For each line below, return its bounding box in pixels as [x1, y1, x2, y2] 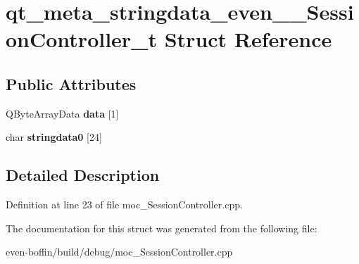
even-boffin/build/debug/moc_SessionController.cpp [6, 244, 233, 259]
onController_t [6, 25, 157, 54]
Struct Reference [164, 25, 332, 54]
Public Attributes [6, 73, 137, 94]
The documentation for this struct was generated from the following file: [6, 220, 317, 235]
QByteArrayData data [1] [6, 106, 119, 120]
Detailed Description [6, 164, 160, 186]
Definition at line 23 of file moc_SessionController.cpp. [6, 197, 243, 212]
